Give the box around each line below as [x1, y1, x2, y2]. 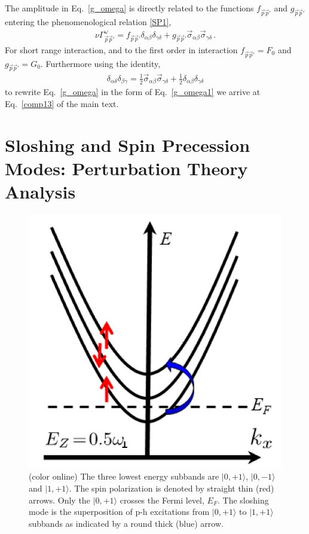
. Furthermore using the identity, [40, 57, 161, 69]
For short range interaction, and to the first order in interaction [5, 43, 238, 56]
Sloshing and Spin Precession [5, 132, 250, 157]
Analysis [5, 179, 76, 203]
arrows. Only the [29, 493, 90, 506]
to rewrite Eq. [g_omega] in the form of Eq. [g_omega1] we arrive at [5, 86, 261, 98]
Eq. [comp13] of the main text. [5, 97, 119, 109]
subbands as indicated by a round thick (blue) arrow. [29, 517, 224, 529]
